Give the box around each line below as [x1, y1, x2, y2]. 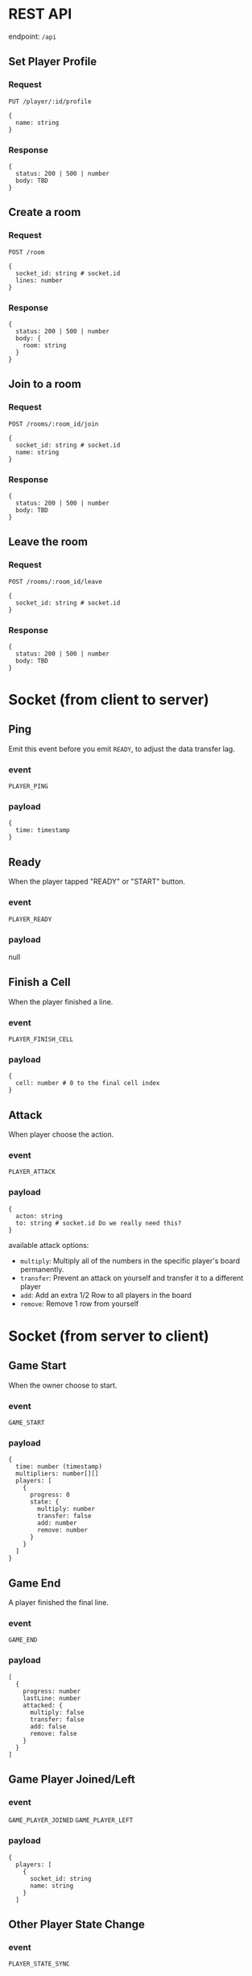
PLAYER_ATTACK [8, 1168, 56, 1176]
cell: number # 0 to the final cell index [15, 1080, 160, 1088]
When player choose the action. [8, 1129, 114, 1139]
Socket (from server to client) [8, 1327, 209, 1345]
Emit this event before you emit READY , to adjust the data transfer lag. [8, 743, 235, 754]
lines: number [15, 276, 63, 285]
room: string [23, 341, 67, 349]
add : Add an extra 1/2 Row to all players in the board [19, 1290, 192, 1300]
